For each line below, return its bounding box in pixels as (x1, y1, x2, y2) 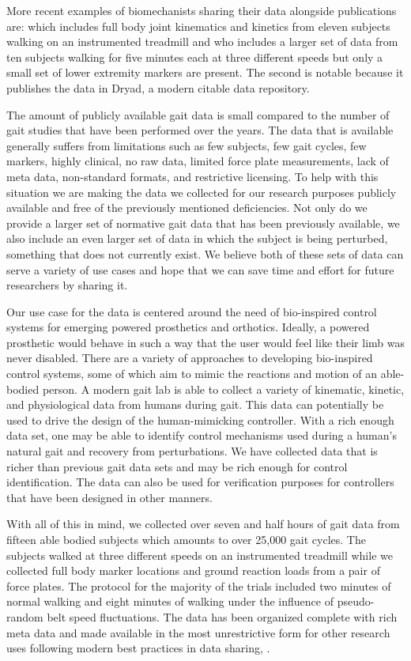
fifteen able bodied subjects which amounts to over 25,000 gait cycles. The (6, 531, 366, 547)
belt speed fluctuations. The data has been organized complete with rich (47, 608, 398, 625)
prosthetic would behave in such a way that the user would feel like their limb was (6, 334, 405, 350)
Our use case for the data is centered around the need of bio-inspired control (6, 303, 377, 319)
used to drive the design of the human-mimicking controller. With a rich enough (6, 411, 394, 428)
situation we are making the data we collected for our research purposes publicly (6, 183, 397, 200)
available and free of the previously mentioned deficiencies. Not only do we (6, 199, 368, 216)
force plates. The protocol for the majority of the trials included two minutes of (6, 577, 391, 594)
